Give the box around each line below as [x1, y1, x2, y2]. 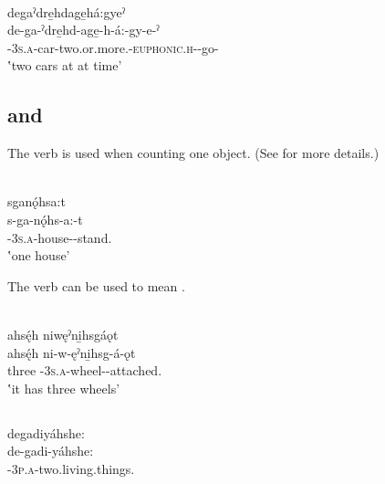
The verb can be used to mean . [7, 276, 185, 295]
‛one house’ [7, 246, 70, 265]
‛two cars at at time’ [7, 56, 122, 75]
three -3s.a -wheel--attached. [7, 361, 162, 380]
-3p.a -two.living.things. [7, 458, 135, 478]
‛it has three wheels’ [7, 378, 120, 397]
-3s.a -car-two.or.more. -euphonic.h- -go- [7, 37, 219, 57]
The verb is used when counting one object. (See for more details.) [7, 143, 380, 163]
